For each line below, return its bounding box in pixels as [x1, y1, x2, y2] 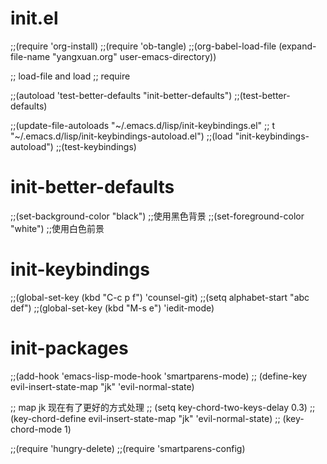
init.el [10, 7, 59, 30]
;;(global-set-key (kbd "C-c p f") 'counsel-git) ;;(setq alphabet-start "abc [10, 291, 310, 303]
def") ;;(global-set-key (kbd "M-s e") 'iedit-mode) [10, 302, 215, 314]
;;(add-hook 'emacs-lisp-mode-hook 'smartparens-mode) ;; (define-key [10, 370, 308, 382]
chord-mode [10, 423, 63, 435]
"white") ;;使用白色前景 [10, 222, 105, 234]
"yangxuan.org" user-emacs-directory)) [52, 50, 217, 62]
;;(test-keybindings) [55, 140, 137, 152]
